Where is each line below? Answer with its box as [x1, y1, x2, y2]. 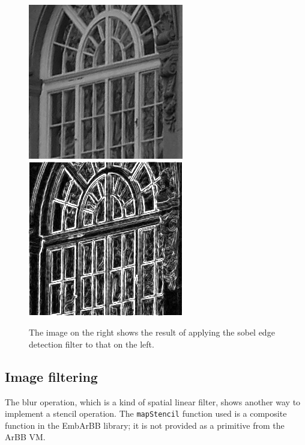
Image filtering [5, 367, 98, 385]
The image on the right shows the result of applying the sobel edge [29, 326, 275, 339]
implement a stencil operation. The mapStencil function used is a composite [5, 407, 287, 420]
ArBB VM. [5, 431, 46, 443]
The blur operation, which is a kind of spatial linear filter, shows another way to [5, 395, 301, 408]
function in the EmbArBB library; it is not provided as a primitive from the [5, 419, 285, 431]
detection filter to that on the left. [29, 337, 154, 350]
